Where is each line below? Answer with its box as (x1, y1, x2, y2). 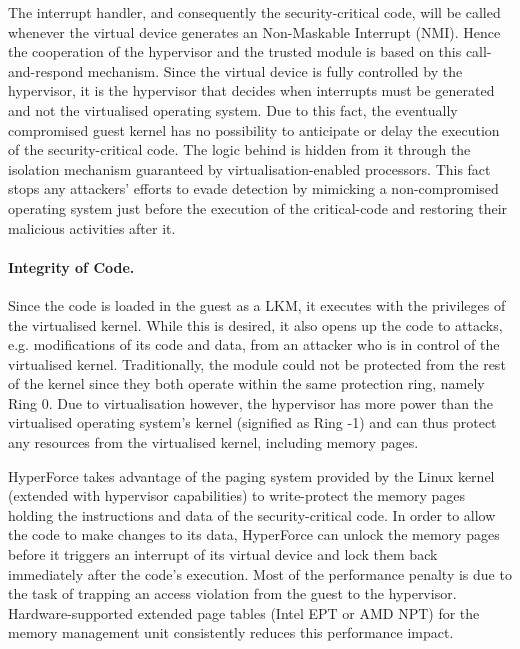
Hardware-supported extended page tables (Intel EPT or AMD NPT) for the (8, 602, 480, 623)
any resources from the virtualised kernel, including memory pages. (8, 432, 419, 453)
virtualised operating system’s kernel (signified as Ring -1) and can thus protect (8, 412, 497, 433)
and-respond (8, 60, 84, 81)
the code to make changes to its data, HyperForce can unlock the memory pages (8, 524, 500, 545)
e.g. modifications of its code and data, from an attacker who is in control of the (8, 334, 500, 355)
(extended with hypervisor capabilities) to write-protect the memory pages (8, 485, 465, 506)
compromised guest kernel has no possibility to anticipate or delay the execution (8, 119, 500, 140)
